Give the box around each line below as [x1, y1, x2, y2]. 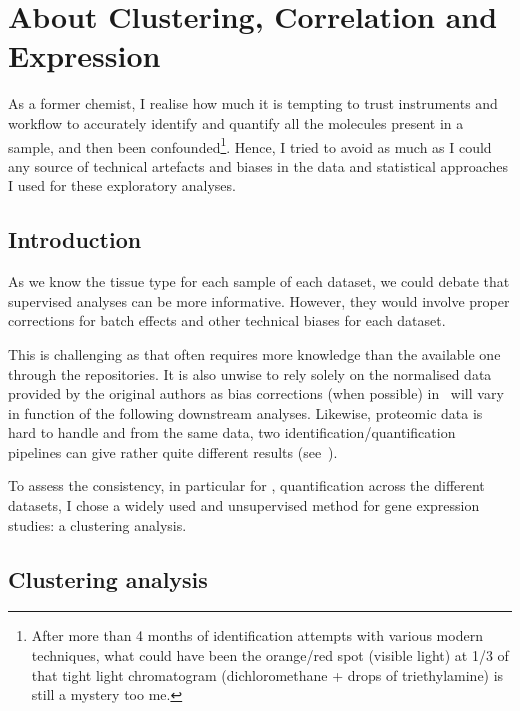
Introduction [8, 224, 142, 255]
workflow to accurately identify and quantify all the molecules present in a [8, 112, 464, 133]
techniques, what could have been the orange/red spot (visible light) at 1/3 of [31, 645, 509, 666]
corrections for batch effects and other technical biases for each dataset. [8, 310, 446, 331]
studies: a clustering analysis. [8, 514, 187, 535]
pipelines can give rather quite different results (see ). [8, 441, 338, 462]
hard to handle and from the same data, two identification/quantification [8, 422, 456, 443]
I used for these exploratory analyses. [8, 175, 236, 196]
